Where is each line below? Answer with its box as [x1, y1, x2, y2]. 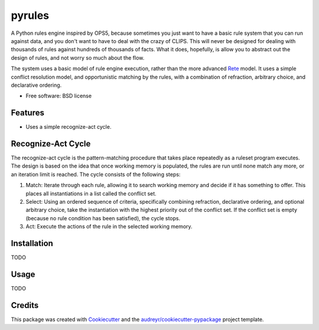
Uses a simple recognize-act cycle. [25, 123, 112, 130]
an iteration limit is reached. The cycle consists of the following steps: [11, 171, 181, 178]
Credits [11, 300, 39, 310]
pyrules [11, 9, 50, 22]
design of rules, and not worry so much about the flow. [11, 54, 145, 61]
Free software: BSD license [25, 92, 92, 100]
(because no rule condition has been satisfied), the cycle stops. [25, 214, 181, 221]
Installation [11, 238, 53, 249]
